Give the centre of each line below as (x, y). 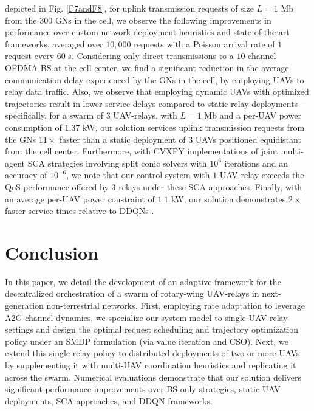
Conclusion (52, 252)
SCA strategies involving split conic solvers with (117, 163)
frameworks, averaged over (54, 43)
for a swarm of (77, 115)
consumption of (33, 127)
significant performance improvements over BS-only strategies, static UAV (143, 389)
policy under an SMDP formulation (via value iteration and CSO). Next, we (147, 341)
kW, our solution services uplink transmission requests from (194, 127)
